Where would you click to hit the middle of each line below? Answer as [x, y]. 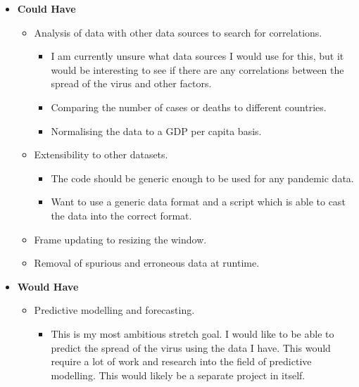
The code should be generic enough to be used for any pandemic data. [202, 178]
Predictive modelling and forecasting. [114, 310]
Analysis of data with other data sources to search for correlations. [178, 32]
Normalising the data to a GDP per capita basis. [156, 131]
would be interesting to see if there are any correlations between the [197, 69]
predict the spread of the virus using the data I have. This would [191, 347]
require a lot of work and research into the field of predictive [181, 361]
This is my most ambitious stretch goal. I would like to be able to [193, 333]
